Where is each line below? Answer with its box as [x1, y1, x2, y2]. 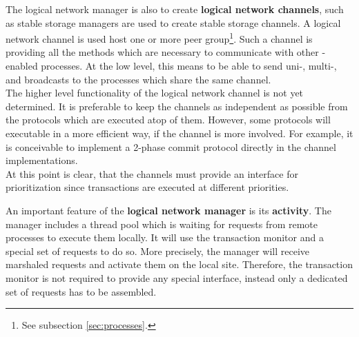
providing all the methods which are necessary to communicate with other [6, 45, 319, 59]
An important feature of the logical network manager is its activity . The [6, 203, 331, 217]
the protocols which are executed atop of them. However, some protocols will [6, 112, 331, 127]
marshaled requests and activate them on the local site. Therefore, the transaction [6, 257, 353, 272]
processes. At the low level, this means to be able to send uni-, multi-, [41, 59, 337, 73]
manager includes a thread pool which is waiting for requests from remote [6, 216, 318, 231]
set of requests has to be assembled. [6, 284, 157, 298]
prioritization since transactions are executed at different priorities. [6, 180, 289, 194]
